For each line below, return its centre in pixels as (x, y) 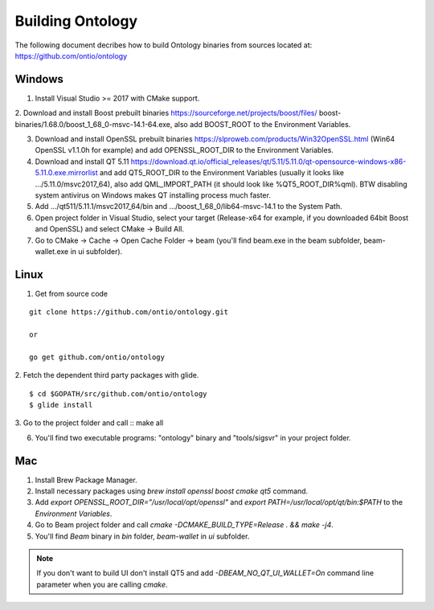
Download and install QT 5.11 (82, 162)
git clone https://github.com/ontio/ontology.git (129, 312)
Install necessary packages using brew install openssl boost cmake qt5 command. (172, 491)
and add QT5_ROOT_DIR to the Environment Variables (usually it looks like (222, 173)
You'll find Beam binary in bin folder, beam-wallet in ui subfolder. (142, 536)
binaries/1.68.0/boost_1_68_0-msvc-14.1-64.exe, (94, 124)
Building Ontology (76, 21)
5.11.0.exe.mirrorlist (66, 173)
